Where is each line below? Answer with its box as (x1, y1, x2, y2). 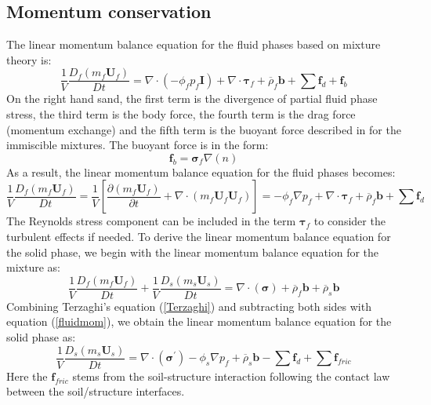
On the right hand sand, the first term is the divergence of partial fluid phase (6, 90, 378, 107)
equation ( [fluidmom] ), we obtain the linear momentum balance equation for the (6, 313, 392, 330)
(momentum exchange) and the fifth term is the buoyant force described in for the (6, 121, 401, 137)
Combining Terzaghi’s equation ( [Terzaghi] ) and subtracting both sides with (6, 297, 371, 314)
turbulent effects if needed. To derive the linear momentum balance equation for (6, 228, 391, 245)
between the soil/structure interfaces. (6, 383, 185, 400)
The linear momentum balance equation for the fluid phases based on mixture (6, 36, 381, 53)
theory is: (6, 51, 52, 67)
